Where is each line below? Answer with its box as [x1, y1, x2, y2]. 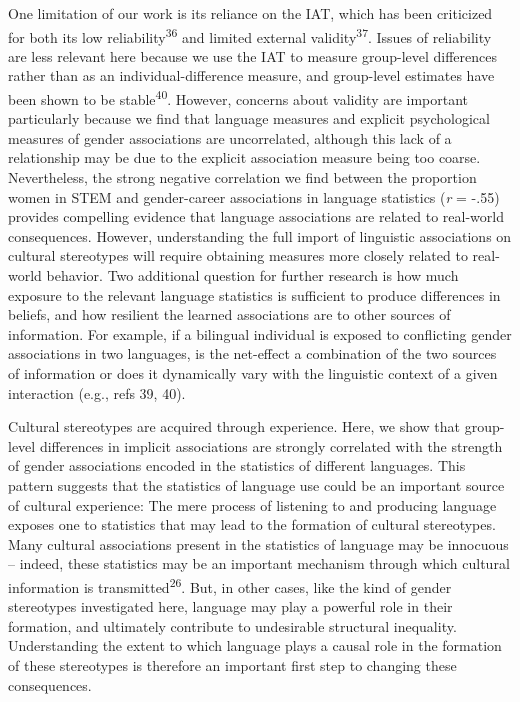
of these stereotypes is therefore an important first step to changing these [8, 654, 457, 675]
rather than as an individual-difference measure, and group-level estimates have [8, 65, 495, 86]
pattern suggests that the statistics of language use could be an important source [8, 474, 505, 495]
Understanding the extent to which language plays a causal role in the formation [8, 635, 502, 656]
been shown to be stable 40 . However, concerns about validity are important [8, 86, 469, 109]
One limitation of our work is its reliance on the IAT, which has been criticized [8, 3, 493, 23]
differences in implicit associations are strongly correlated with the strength [39, 435, 503, 456]
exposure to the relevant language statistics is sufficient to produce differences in [8, 284, 501, 305]
